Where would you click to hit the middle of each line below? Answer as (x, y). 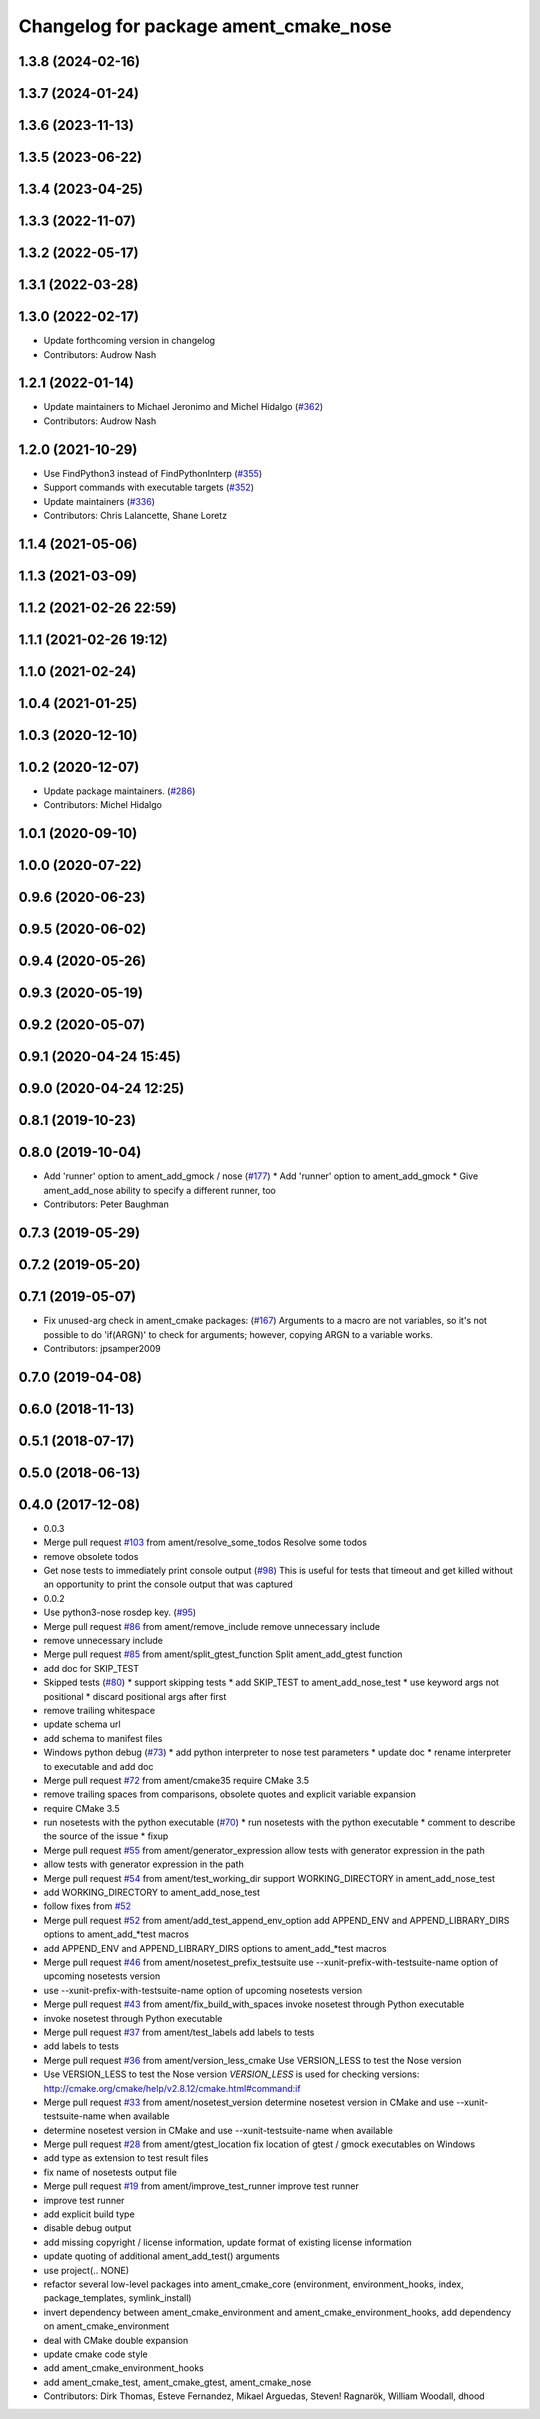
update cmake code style (96, 2354)
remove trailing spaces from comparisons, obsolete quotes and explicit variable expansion (230, 1794)
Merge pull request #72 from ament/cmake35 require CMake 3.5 (176, 1780)
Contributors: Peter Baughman (106, 1204)
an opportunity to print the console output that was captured (168, 1584)
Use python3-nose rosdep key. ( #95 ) (120, 1612)
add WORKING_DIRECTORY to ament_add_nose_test (151, 1892)
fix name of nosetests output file (110, 2172)
